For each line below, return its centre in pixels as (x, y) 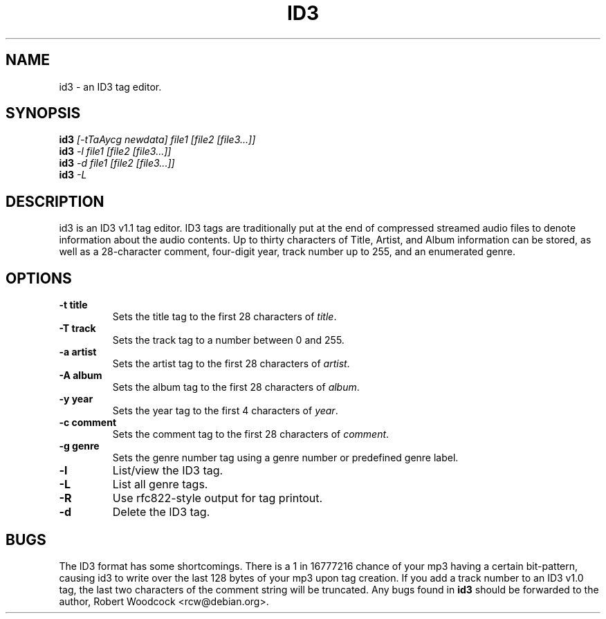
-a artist (78, 352)
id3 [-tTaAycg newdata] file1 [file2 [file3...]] (157, 140)
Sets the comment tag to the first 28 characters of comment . (251, 434)
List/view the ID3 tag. (168, 471)
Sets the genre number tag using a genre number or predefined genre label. (285, 458)
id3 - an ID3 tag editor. (110, 86)
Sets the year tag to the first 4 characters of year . (225, 411)
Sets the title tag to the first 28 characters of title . (224, 317)
